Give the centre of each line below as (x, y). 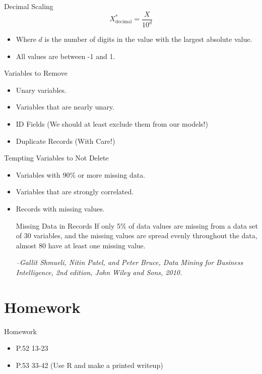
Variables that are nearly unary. (65, 107)
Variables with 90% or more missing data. (81, 174)
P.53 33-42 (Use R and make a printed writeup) (89, 365)
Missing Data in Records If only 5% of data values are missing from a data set (137, 225)
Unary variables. (41, 90)
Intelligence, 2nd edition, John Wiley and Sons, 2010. (99, 272)
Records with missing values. (60, 208)
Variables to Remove (36, 73)
